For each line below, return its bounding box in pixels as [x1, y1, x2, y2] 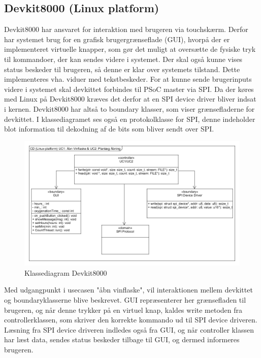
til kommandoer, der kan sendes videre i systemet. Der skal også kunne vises [4, 53, 243, 64]
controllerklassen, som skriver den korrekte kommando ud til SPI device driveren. [4, 314, 257, 325]
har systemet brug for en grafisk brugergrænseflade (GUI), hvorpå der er [4, 34, 230, 44]
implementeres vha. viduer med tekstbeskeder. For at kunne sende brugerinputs [4, 74, 252, 84]
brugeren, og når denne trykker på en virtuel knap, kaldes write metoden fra [4, 304, 243, 315]
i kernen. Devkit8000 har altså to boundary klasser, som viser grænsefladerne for [4, 103, 255, 114]
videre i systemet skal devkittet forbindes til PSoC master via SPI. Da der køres [4, 83, 254, 94]
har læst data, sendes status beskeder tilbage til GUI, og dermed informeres [4, 334, 240, 345]
